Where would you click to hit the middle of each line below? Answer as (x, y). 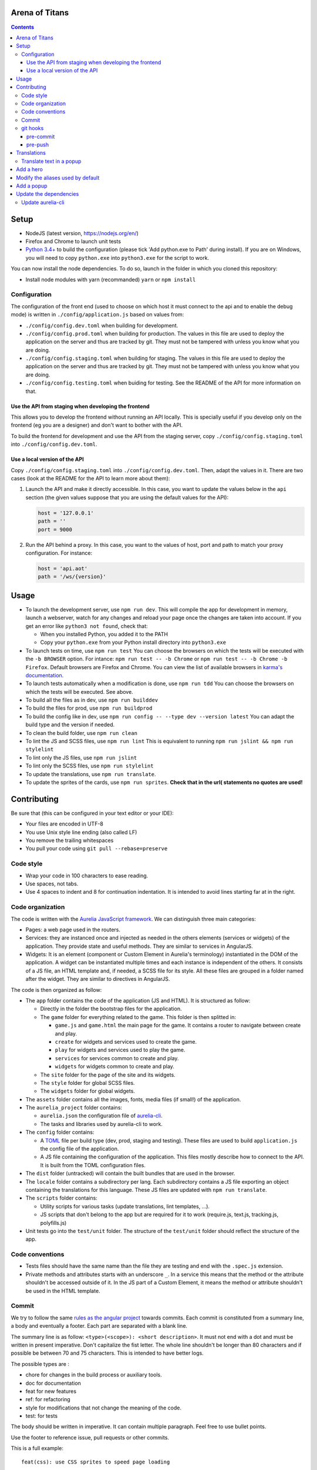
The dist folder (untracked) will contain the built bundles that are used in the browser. (130, 1174)
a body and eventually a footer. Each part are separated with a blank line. (99, 1326)
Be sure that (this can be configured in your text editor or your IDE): (92, 813)
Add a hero (30, 169)
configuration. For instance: (59, 553)
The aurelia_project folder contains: (74, 1108)
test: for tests (42, 1416)
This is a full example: (37, 1448)
